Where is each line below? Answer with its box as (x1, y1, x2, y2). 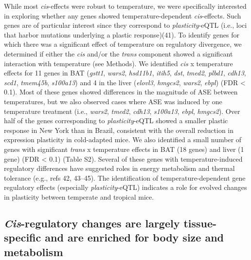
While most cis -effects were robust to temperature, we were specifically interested (4, 1, 247, 11)
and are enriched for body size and (45, 230, 224, 245)
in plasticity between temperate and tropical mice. (4, 191, 154, 202)
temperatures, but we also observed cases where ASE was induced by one (4, 96, 222, 106)
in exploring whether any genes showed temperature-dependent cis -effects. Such (4, 10, 241, 20)
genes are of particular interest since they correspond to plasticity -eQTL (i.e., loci (4, 20, 247, 30)
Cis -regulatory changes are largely (4, 215, 180, 230)
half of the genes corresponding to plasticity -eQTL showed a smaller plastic (4, 115, 228, 126)
